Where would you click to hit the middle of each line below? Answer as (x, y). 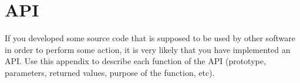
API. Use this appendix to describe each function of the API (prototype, (135, 61)
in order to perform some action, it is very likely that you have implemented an (148, 49)
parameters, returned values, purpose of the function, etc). (110, 72)
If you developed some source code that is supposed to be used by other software (150, 38)
